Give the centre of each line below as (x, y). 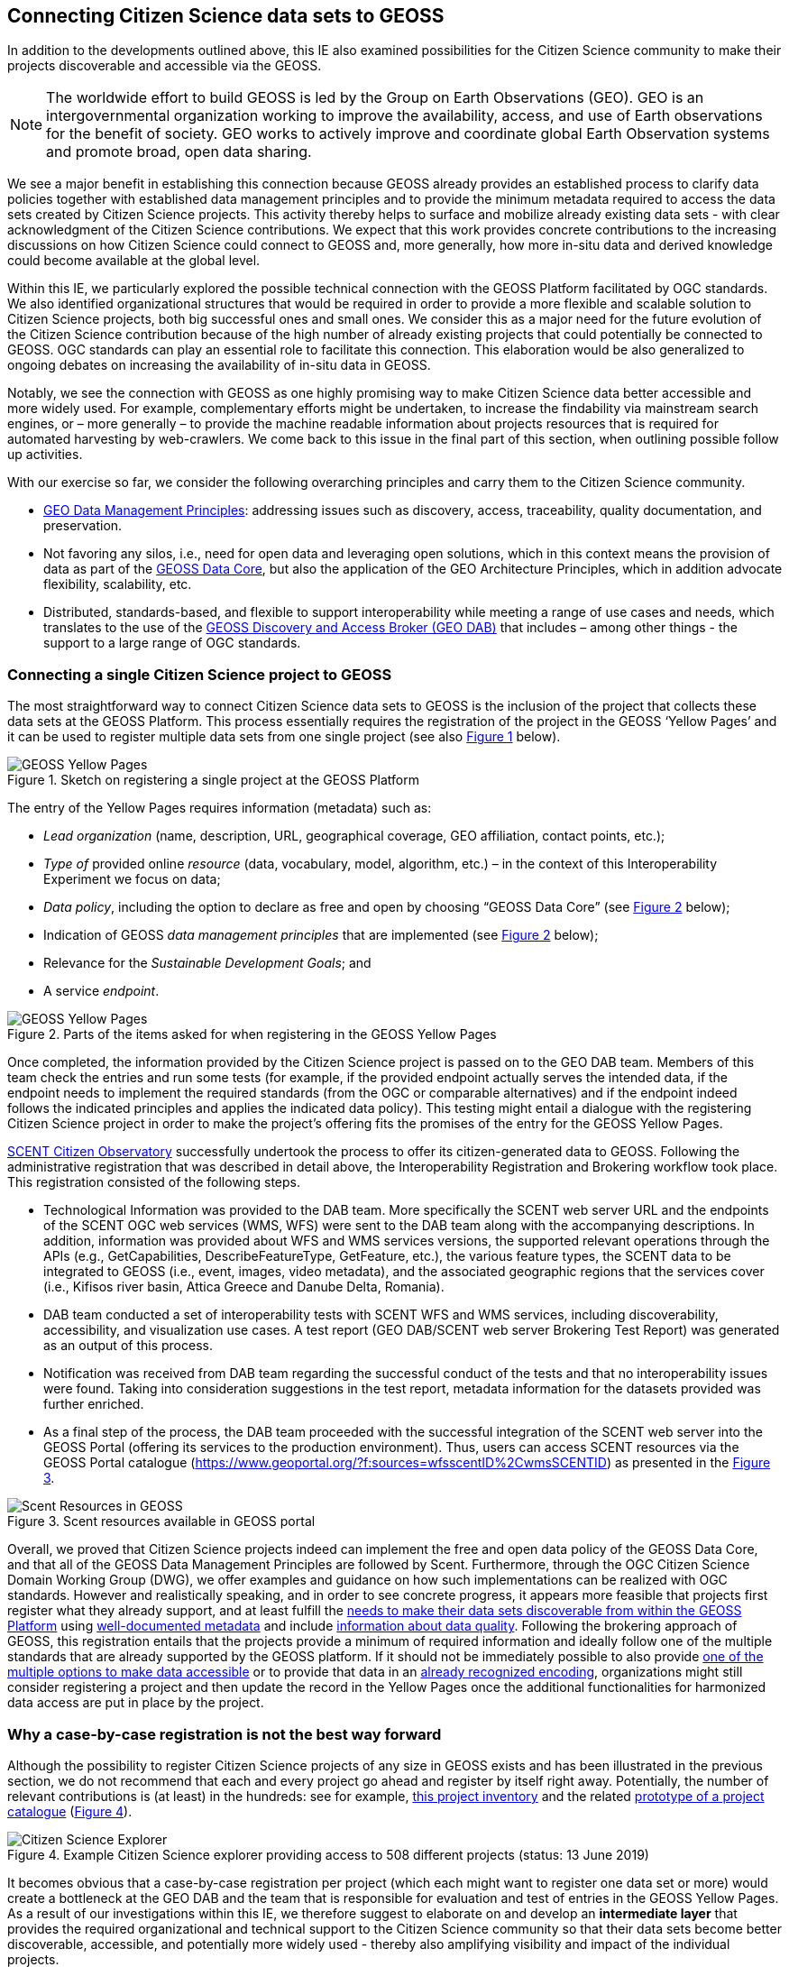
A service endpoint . (101, 991)
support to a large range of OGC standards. (172, 643)
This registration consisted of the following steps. (154, 1182)
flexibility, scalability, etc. (118, 584)
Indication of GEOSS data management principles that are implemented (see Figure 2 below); (321, 935)
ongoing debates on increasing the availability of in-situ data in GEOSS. (219, 365)
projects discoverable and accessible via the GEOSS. (165, 66)
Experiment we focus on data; (132, 879)
